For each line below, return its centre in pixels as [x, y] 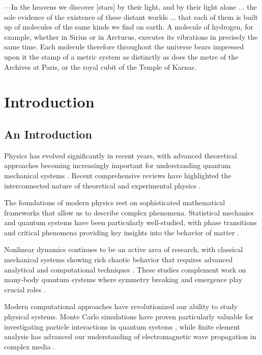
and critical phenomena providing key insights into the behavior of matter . [122, 232]
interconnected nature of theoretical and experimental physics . [103, 185]
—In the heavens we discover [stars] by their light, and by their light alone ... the [130, 7]
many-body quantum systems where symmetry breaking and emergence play [123, 279]
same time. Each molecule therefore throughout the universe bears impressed [124, 47]
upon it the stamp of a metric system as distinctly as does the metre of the [121, 56]
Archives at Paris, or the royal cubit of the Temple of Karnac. [100, 66]
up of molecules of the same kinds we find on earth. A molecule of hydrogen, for [129, 27]
